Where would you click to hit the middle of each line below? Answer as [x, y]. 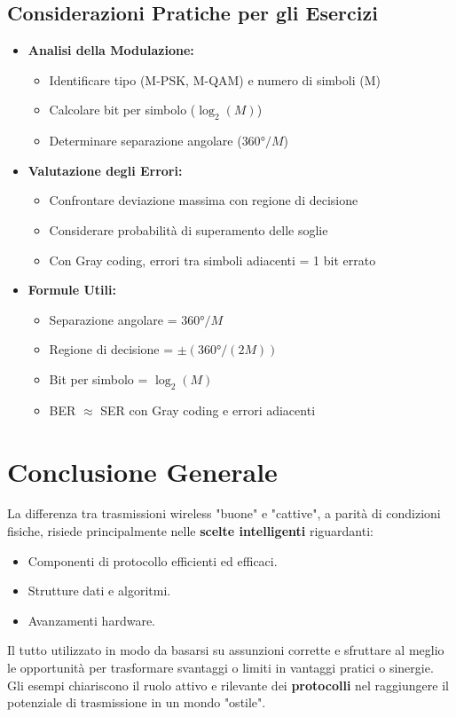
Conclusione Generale [142, 471]
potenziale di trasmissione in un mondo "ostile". [137, 702]
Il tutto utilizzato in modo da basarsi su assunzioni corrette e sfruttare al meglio [226, 650]
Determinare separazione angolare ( [145, 141]
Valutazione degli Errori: [105, 170]
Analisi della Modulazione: [111, 50]
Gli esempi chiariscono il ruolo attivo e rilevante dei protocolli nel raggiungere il [228, 685]
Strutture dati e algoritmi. [99, 591]
